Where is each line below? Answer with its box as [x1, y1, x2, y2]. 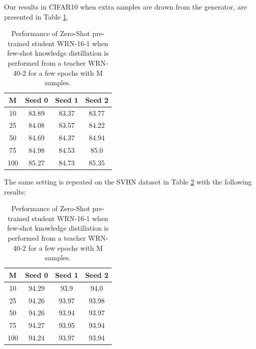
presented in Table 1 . [4, 11, 69, 22]
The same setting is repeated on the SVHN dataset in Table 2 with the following [4, 177, 252, 187]
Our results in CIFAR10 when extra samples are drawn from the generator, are [4, 2, 247, 12]
